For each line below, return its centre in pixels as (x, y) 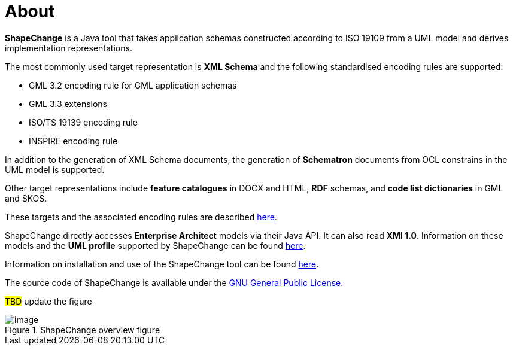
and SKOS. (26, 198)
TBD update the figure (48, 301)
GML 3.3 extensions (68, 104)
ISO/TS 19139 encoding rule (83, 122)
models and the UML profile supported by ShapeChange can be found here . (155, 245)
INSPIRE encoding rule (73, 141)
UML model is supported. (55, 169)
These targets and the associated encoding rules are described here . (141, 217)
